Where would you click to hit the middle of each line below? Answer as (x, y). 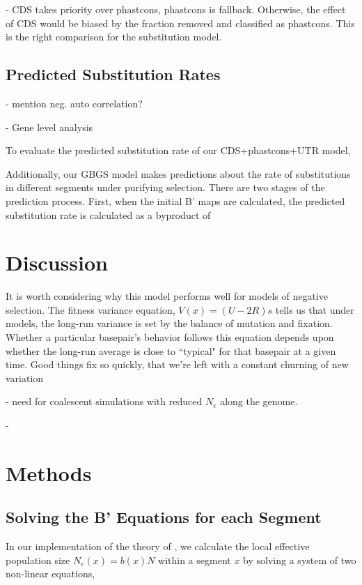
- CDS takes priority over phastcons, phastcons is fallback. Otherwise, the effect (176, 9)
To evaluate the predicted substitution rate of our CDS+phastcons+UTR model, (178, 150)
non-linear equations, (50, 573)
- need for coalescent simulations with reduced (104, 401)
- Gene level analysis (49, 127)
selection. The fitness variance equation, (90, 309)
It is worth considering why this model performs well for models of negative (167, 296)
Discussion (57, 263)
